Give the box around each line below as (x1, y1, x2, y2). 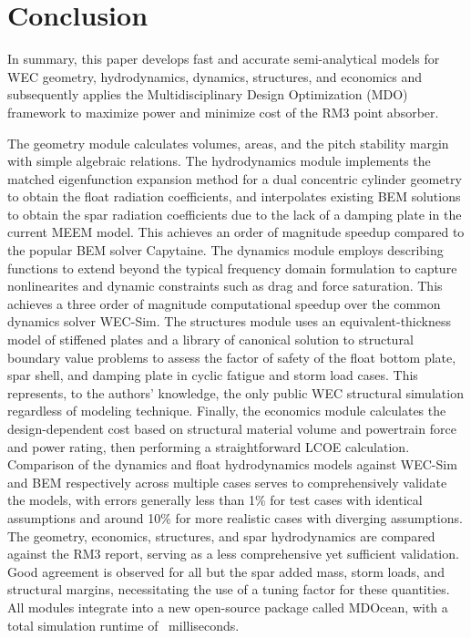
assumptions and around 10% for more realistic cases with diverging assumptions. (7, 508, 463, 527)
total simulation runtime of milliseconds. (7, 615, 240, 634)
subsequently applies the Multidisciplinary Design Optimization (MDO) (7, 85, 408, 104)
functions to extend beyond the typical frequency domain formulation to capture (7, 258, 457, 277)
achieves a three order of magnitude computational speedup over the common (7, 293, 441, 313)
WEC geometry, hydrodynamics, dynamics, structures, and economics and (7, 67, 422, 86)
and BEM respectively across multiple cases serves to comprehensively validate (7, 472, 447, 491)
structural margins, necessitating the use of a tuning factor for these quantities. (7, 580, 450, 599)
